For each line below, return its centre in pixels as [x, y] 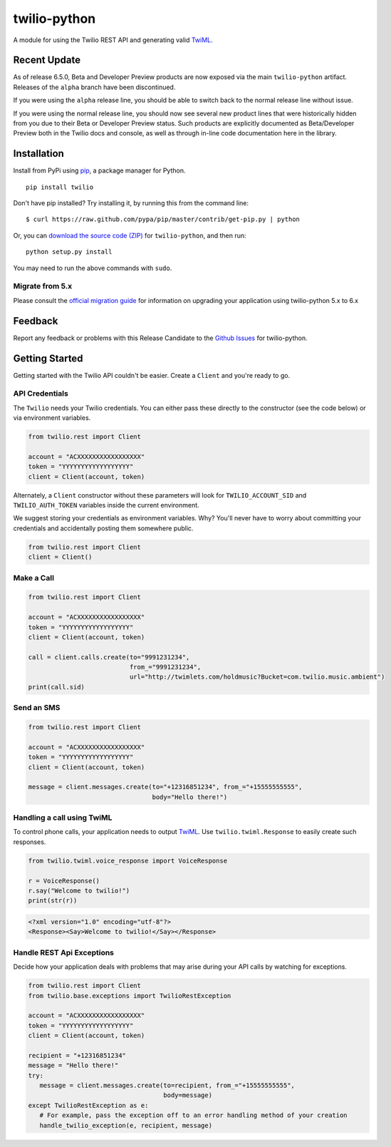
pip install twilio [60, 187]
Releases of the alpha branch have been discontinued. [94, 87]
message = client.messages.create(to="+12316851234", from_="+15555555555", [165, 787]
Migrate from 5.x [43, 287]
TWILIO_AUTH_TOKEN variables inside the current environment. [106, 505]
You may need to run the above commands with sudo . [93, 268]
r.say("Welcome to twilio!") [79, 891]
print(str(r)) [53, 901]
